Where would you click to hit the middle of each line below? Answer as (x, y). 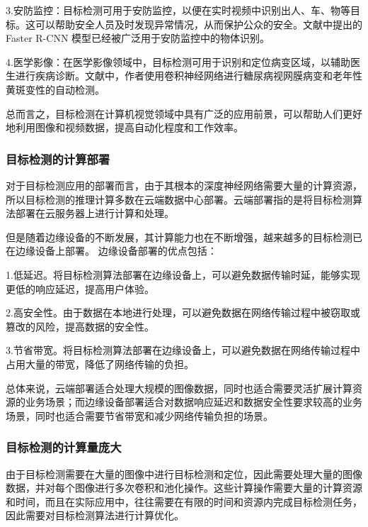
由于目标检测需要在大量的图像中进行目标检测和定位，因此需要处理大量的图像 (184, 473)
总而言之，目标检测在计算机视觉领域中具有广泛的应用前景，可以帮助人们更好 (184, 113)
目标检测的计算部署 (58, 159)
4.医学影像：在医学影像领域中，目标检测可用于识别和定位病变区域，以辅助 (178, 61)
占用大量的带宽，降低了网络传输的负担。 (100, 364)
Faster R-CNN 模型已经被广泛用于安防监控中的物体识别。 (138, 38)
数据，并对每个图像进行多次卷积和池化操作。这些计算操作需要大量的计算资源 (184, 488)
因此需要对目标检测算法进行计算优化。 (95, 515)
